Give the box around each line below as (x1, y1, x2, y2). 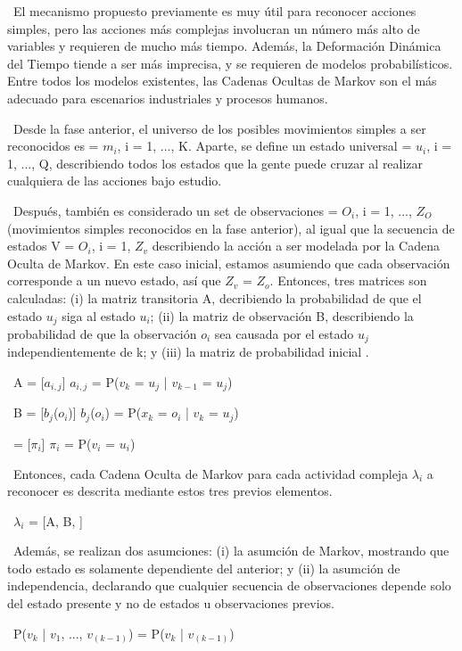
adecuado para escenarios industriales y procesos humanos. (7, 88, 328, 107)
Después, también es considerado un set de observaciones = (12, 201, 338, 219)
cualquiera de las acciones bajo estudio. (7, 171, 222, 190)
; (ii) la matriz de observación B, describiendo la (150, 306, 414, 325)
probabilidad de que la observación (7, 324, 197, 342)
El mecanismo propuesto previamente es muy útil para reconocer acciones (12, 2, 417, 20)
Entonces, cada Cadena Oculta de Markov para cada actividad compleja (12, 464, 408, 482)
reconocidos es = (7, 136, 99, 155)
